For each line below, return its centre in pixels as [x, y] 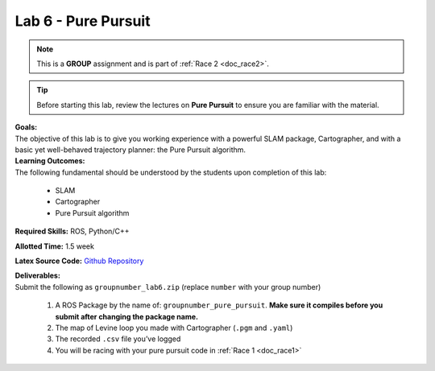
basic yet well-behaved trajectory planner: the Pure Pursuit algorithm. [130, 150]
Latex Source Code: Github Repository [79, 261]
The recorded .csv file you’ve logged [118, 339]
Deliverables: [37, 276]
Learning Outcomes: [50, 161]
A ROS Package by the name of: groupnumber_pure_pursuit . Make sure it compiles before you [219, 305]
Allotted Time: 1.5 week [54, 246]
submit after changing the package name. [127, 316]
